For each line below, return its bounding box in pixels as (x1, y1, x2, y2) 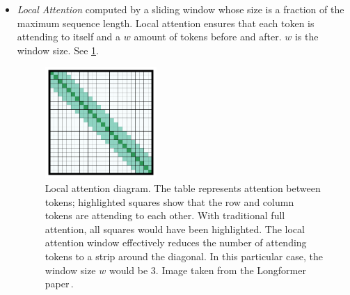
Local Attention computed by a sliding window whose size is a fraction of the (17, 2, 344, 16)
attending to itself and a (17, 29, 121, 44)
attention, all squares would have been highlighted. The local (45, 221, 305, 236)
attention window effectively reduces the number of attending (45, 235, 307, 250)
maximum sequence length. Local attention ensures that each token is (17, 15, 315, 30)
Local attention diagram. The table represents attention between (45, 181, 321, 196)
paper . (45, 276, 74, 291)
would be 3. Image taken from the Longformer (109, 262, 306, 277)
